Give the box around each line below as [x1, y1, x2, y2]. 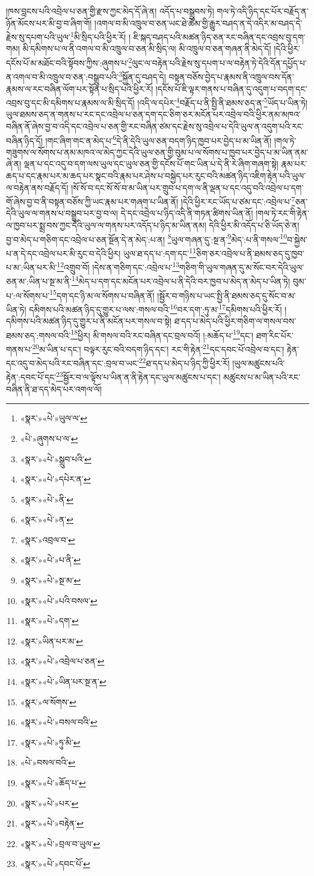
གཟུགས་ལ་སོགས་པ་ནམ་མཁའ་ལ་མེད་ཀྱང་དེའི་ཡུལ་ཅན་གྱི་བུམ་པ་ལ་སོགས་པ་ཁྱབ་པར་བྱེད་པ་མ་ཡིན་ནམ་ [6, 145, 309, 158]
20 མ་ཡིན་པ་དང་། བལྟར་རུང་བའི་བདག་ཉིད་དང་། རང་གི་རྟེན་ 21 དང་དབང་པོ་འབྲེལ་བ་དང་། [32, 341, 285, 355]
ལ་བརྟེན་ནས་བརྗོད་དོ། [6, 181, 69, 194]
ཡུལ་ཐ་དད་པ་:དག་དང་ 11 [123, 245, 196, 259]
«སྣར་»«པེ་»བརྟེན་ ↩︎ [20, 817, 84, 830]
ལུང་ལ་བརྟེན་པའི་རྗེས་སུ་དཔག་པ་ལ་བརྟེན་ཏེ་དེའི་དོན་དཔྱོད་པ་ [132, 56, 307, 69]
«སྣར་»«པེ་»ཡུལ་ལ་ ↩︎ [20, 412, 88, 424]
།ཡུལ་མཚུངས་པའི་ [232, 356, 285, 369]
